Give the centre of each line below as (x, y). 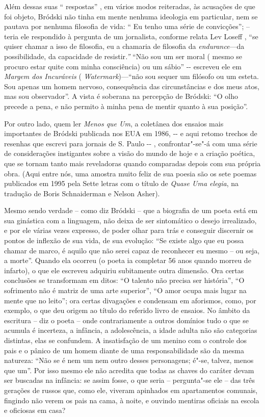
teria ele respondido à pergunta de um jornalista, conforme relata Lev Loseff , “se (131, 36)
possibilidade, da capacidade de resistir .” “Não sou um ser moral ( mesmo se (123, 56)
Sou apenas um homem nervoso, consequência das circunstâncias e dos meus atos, (132, 86)
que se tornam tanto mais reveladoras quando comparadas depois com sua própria (132, 163)
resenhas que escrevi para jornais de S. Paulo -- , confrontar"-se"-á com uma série (131, 143)
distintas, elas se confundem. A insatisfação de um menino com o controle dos (126, 340)
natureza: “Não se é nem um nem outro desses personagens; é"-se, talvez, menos (129, 360)
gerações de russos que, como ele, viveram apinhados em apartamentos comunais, (131, 390)
